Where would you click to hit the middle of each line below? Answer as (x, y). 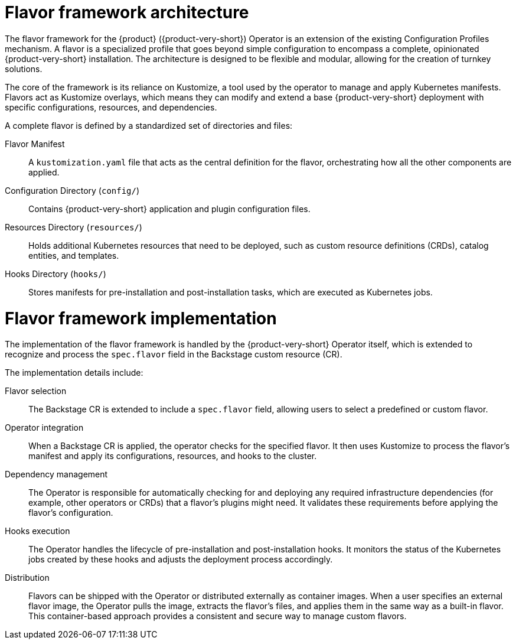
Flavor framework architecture (127, 12)
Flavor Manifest (35, 144)
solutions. (24, 69)
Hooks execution (37, 531)
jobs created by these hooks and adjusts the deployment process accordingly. (181, 560)
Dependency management (56, 474)
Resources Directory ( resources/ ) (74, 227)
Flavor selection (36, 391)
